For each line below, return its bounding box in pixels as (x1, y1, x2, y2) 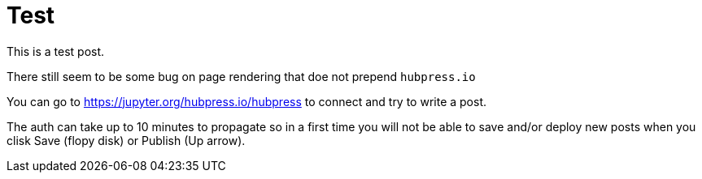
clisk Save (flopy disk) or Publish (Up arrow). (7, 133, 246, 147)
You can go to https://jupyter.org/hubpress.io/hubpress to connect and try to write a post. (7, 94, 487, 109)
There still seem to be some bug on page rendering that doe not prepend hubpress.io (7, 69, 476, 83)
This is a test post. (7, 44, 105, 58)
